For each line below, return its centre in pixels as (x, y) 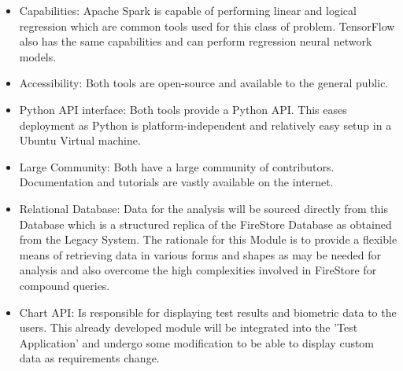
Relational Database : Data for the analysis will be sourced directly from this (203, 208)
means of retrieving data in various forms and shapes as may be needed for (200, 254)
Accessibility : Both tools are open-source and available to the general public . (204, 83)
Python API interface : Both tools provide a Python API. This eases (183, 109)
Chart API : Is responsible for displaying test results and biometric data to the (208, 312)
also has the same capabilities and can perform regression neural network (196, 41)
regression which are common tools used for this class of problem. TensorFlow (207, 26)
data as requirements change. (89, 358)
